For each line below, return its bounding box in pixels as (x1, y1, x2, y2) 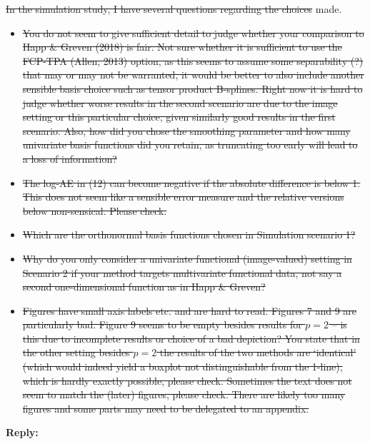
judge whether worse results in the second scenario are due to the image (22, 95, 338, 110)
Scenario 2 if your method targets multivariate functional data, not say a (22, 265, 342, 280)
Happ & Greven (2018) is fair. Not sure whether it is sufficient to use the (22, 39, 342, 54)
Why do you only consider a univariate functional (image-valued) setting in (22, 251, 352, 266)
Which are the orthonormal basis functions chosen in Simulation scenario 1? (22, 227, 356, 242)
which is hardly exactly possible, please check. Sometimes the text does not (22, 373, 352, 388)
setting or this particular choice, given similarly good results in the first (22, 109, 336, 124)
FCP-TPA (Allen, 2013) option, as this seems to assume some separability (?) (22, 53, 364, 68)
